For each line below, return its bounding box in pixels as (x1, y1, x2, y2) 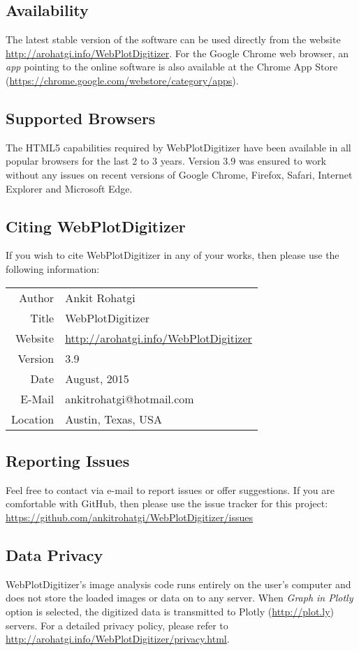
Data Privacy (6, 544, 103, 565)
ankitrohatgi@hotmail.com (65, 390, 194, 407)
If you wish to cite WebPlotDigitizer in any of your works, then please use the (6, 248, 339, 262)
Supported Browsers (6, 107, 156, 128)
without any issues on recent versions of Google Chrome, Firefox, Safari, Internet (6, 167, 353, 181)
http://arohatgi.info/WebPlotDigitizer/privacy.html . (6, 631, 230, 646)
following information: (6, 261, 100, 276)
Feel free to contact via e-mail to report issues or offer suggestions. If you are (6, 482, 335, 497)
